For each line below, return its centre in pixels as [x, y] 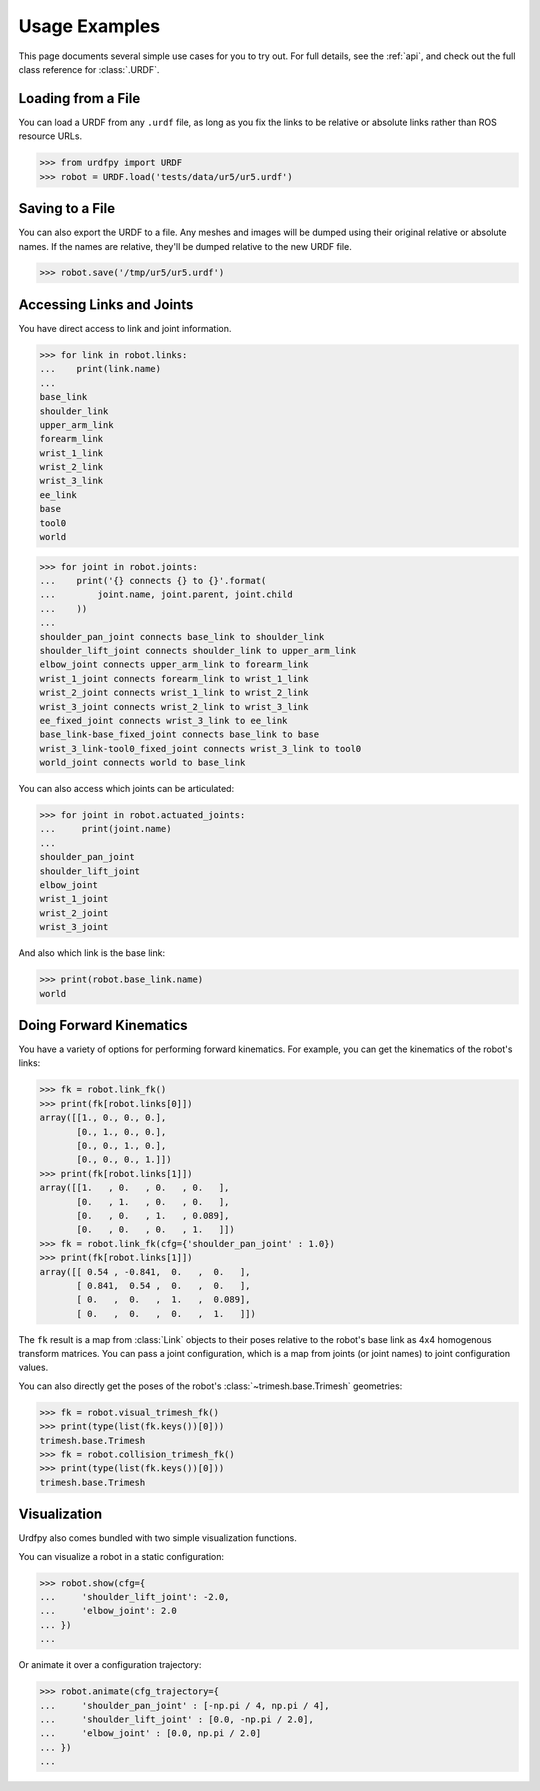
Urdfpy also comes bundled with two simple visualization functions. [157, 1538]
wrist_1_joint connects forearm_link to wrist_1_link [174, 678]
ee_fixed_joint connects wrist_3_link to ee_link [163, 720]
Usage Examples [89, 26]
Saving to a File [66, 208]
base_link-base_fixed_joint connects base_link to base [179, 734]
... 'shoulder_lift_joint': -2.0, [134, 1597]
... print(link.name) [100, 369]
